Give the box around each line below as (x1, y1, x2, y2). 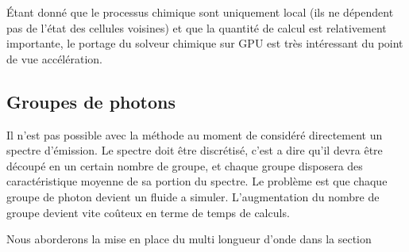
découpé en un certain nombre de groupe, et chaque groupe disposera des (6, 157, 363, 174)
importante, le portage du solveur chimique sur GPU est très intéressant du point (6, 35, 403, 52)
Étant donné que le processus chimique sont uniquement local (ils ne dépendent (6, 4, 394, 20)
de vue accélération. (6, 50, 102, 67)
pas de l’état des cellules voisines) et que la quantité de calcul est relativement (6, 19, 387, 36)
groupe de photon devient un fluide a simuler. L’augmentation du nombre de (6, 188, 380, 204)
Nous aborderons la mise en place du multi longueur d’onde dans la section (6, 231, 372, 247)
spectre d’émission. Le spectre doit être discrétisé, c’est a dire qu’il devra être (6, 142, 383, 158)
